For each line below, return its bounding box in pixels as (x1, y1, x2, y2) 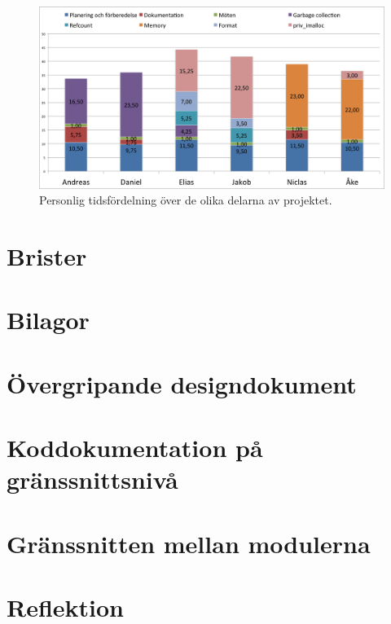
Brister (7, 239, 87, 272)
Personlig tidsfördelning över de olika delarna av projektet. (39, 191, 332, 209)
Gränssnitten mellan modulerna (7, 526, 371, 560)
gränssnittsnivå (7, 463, 178, 496)
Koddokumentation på (7, 431, 263, 464)
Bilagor (7, 303, 90, 336)
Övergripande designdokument (7, 367, 357, 400)
